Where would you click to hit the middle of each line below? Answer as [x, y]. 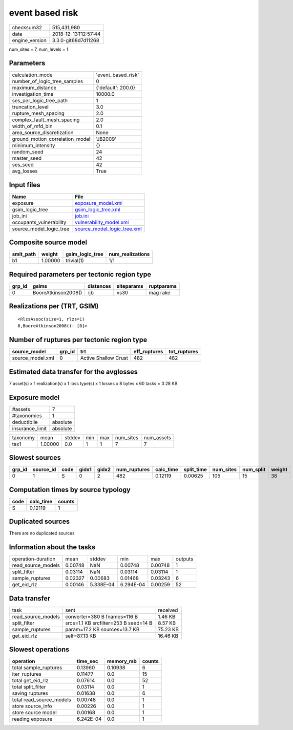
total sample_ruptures [37, 668]
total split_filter [29, 687]
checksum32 [27, 27]
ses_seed [23, 165]
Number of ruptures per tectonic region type [78, 340]
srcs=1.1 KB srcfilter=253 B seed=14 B [109, 623]
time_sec [87, 661]
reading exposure [32, 719]
